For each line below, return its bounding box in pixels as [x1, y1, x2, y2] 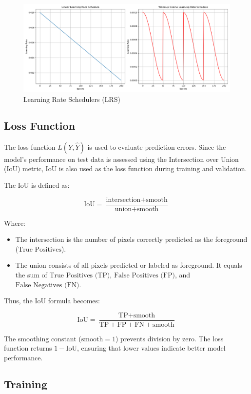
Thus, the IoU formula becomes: [4, 295, 100, 306]
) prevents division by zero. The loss [115, 333, 224, 343]
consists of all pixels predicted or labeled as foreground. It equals [48, 260, 242, 270]
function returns [4, 343, 52, 353]
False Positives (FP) [114, 272, 175, 279]
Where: [4, 217, 25, 228]
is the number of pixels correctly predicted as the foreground [66, 234, 248, 244]
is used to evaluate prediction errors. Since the [87, 141, 226, 152]
